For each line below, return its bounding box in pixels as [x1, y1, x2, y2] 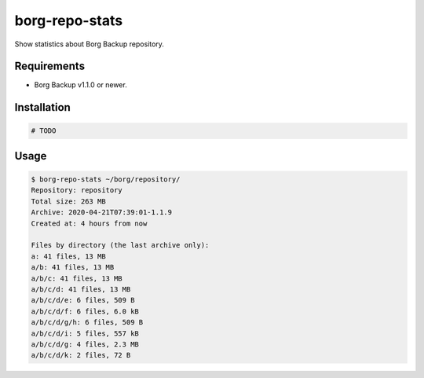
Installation [14, 101, 71, 114]
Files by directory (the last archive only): [31, 240, 210, 250]
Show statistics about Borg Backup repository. [14, 39, 165, 49]
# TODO [31, 127, 57, 135]
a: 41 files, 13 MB [31, 251, 106, 261]
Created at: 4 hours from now [31, 218, 148, 228]
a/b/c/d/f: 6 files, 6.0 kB [31, 306, 139, 316]
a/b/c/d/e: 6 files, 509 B [31, 295, 135, 305]
